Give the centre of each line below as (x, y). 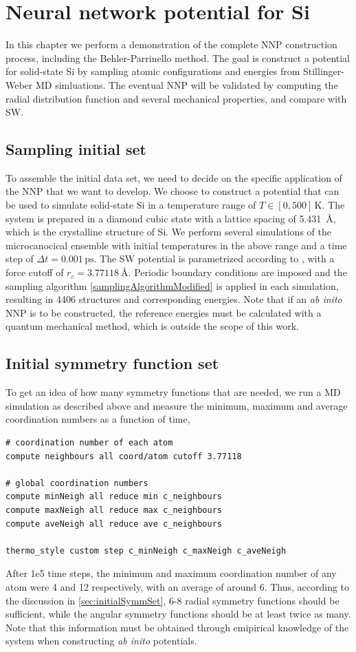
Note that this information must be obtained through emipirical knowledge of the (177, 627)
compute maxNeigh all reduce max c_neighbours (114, 510)
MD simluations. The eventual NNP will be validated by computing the (187, 84)
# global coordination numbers (77, 483)
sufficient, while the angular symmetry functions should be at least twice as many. (178, 614)
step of (20, 259)
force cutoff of (35, 272)
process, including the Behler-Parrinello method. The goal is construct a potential (178, 57)
